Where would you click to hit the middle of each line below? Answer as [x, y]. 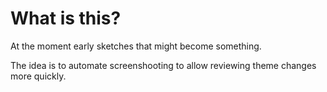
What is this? [66, 18]
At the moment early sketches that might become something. [136, 46]
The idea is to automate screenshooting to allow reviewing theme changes [163, 65]
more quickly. [38, 76]
